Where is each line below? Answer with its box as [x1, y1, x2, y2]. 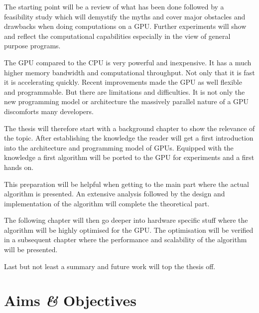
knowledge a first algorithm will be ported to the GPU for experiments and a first [4, 152, 255, 162]
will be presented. [4, 244, 58, 255]
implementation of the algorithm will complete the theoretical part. [4, 198, 210, 208]
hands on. [4, 161, 34, 172]
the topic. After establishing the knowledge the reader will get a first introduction [4, 133, 254, 143]
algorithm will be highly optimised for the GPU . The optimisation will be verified [4, 224, 254, 235]
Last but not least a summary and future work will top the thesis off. [4, 261, 216, 271]
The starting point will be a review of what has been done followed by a [4, 1, 224, 11]
